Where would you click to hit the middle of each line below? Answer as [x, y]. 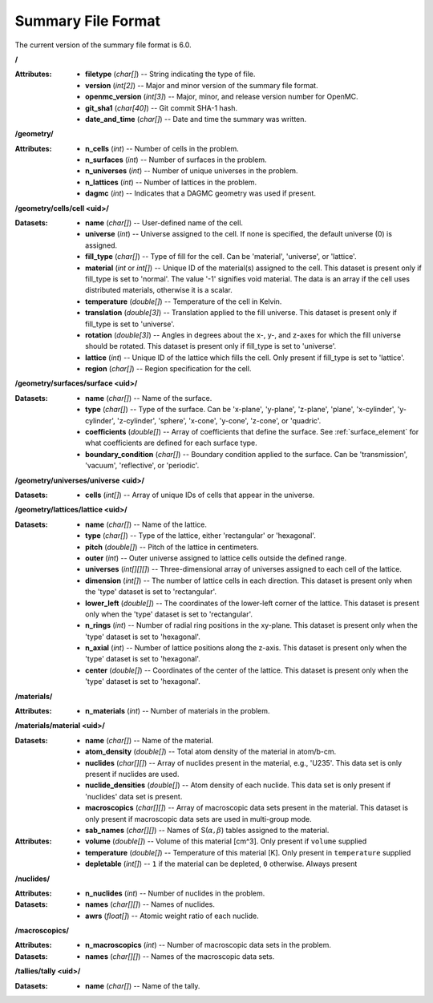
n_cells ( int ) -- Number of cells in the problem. [162, 148]
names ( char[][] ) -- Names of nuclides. [150, 904]
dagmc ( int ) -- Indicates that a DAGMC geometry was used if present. [201, 193]
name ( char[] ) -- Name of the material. [150, 740]
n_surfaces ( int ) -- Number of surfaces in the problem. [176, 160]
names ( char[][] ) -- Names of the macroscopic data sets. [180, 956]
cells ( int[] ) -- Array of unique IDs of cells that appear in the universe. [200, 495]
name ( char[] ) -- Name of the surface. [149, 398]
